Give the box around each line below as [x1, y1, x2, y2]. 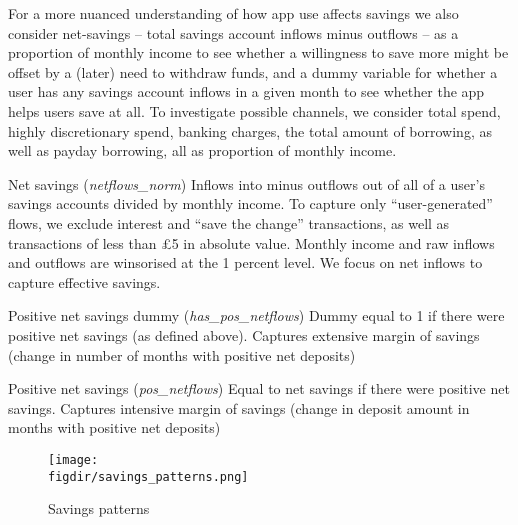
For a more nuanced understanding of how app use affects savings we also [8, 3, 459, 23]
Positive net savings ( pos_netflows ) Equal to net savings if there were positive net [8, 378, 510, 399]
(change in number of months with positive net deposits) [8, 344, 356, 365]
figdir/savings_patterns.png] [48, 469, 249, 484]
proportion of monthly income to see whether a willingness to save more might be [8, 42, 509, 63]
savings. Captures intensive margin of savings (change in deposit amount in [8, 397, 470, 418]
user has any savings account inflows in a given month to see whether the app [8, 81, 485, 102]
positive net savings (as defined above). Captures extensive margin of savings [8, 324, 480, 345]
